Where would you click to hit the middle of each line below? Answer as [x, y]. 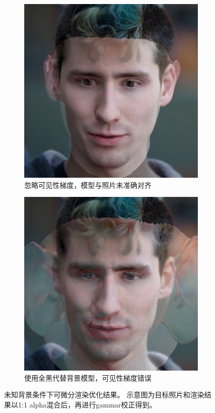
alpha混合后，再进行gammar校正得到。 [93, 404]
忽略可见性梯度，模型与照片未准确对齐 [88, 185]
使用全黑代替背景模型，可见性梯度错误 [88, 377]
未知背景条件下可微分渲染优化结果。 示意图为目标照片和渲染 [104, 395]
